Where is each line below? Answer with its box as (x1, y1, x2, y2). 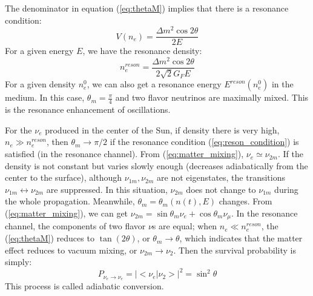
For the (5, 123, 32, 136)
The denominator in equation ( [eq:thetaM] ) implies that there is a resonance (5, 2, 289, 14)
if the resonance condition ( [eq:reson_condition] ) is (110, 135, 299, 148)
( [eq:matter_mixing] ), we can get (5, 207, 128, 220)
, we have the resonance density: (82, 44, 202, 57)
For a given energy (5, 44, 74, 57)
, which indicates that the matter (179, 232, 303, 244)
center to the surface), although (5, 171, 122, 184)
